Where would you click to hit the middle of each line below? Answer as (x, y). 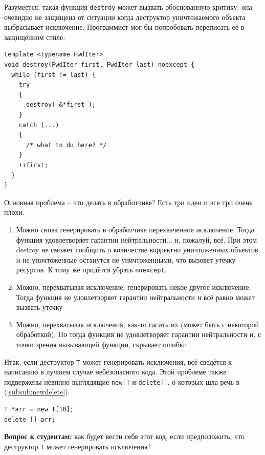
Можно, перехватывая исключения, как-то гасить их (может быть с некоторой (138, 324)
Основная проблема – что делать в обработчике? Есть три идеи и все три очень (128, 202)
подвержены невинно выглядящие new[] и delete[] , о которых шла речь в (122, 381)
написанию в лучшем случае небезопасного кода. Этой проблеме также (115, 372)
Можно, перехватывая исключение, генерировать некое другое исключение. (134, 286)
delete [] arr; (30, 419)
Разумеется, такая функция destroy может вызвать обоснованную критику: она (128, 7)
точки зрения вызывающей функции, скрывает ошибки (102, 344)
